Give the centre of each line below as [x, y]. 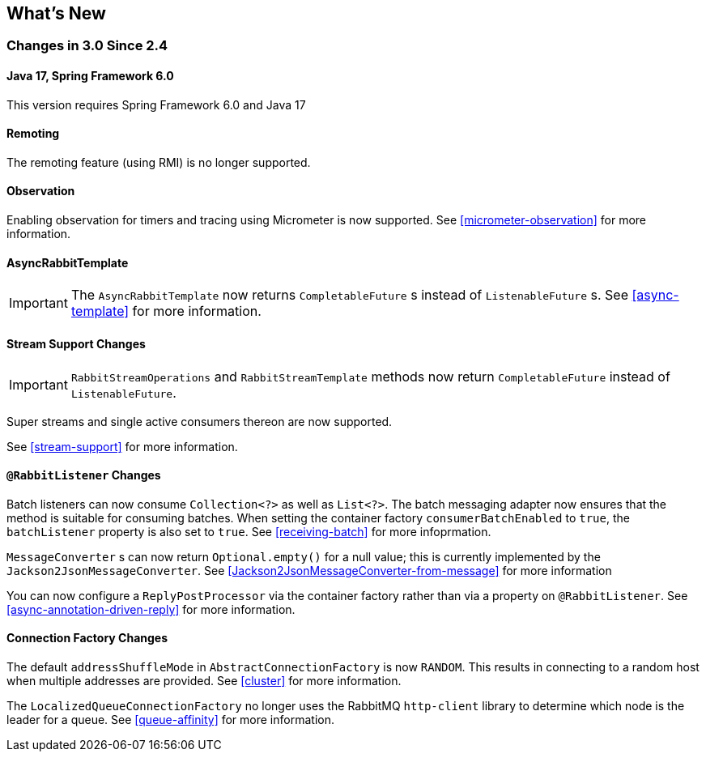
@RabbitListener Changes [84, 475]
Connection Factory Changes [87, 638]
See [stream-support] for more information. [122, 446]
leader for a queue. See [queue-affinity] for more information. [170, 719]
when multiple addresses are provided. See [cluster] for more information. [204, 680]
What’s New [56, 13]
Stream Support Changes [76, 343]
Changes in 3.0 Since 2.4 [87, 46]
